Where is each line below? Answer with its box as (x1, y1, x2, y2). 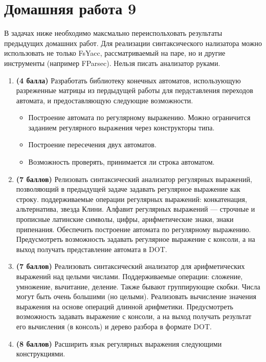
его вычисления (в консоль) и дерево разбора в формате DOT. (16, 321, 212, 331)
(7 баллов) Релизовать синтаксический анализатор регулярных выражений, (16, 173, 252, 184)
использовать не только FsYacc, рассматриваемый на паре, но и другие (4, 48, 226, 58)
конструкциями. (16, 348, 65, 359)
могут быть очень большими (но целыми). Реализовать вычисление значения (16, 291, 256, 302)
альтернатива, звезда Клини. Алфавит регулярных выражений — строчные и (16, 203, 255, 214)
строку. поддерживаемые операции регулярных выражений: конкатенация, (16, 193, 247, 204)
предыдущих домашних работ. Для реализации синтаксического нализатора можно (4, 37, 262, 48)
